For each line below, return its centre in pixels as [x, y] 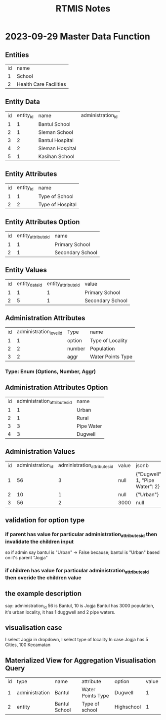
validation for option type [45, 520]
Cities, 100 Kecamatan [28, 645]
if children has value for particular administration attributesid [77, 571]
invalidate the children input [40, 541]
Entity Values [26, 270]
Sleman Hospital [57, 148]
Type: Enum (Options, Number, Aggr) [51, 371]
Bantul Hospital [56, 140]
